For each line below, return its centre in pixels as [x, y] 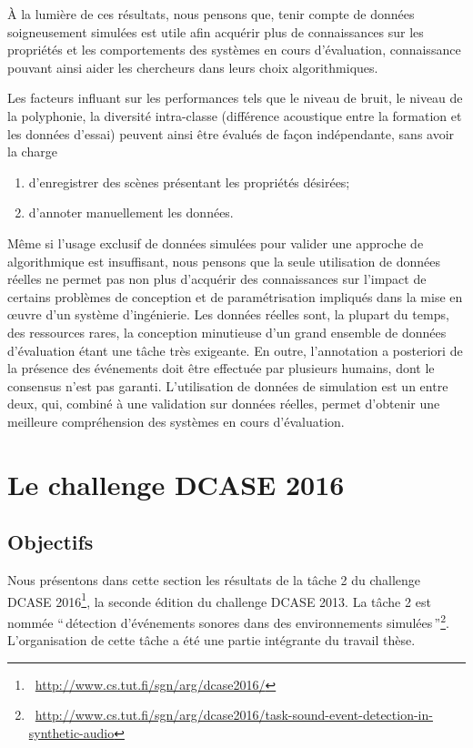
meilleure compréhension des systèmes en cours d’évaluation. [176, 421]
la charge [32, 152]
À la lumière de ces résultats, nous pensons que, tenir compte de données [211, 14]
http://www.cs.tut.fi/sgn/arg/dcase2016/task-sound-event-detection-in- [234, 715]
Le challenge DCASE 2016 [176, 484]
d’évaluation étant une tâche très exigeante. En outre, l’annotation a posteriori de [235, 350]
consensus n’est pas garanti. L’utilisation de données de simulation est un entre [228, 385]
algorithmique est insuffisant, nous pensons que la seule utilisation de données [224, 261]
